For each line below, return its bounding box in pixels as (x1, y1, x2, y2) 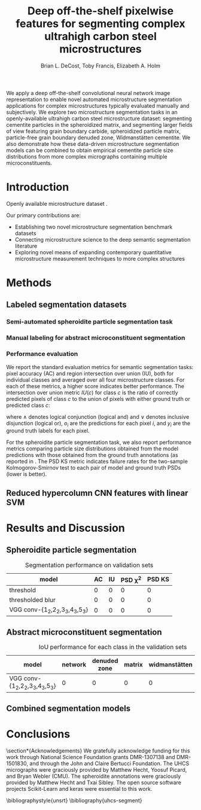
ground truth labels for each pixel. (6, 427, 90, 434)
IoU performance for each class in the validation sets (38, 643, 187, 651)
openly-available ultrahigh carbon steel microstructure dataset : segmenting (6, 115, 193, 122)
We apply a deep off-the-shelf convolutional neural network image (6, 89, 170, 96)
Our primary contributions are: (6, 211, 81, 219)
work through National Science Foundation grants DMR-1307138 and (6, 753, 175, 760)
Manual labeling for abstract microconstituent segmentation (6, 334, 185, 342)
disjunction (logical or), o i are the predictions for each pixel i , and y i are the (6, 419, 190, 428)
